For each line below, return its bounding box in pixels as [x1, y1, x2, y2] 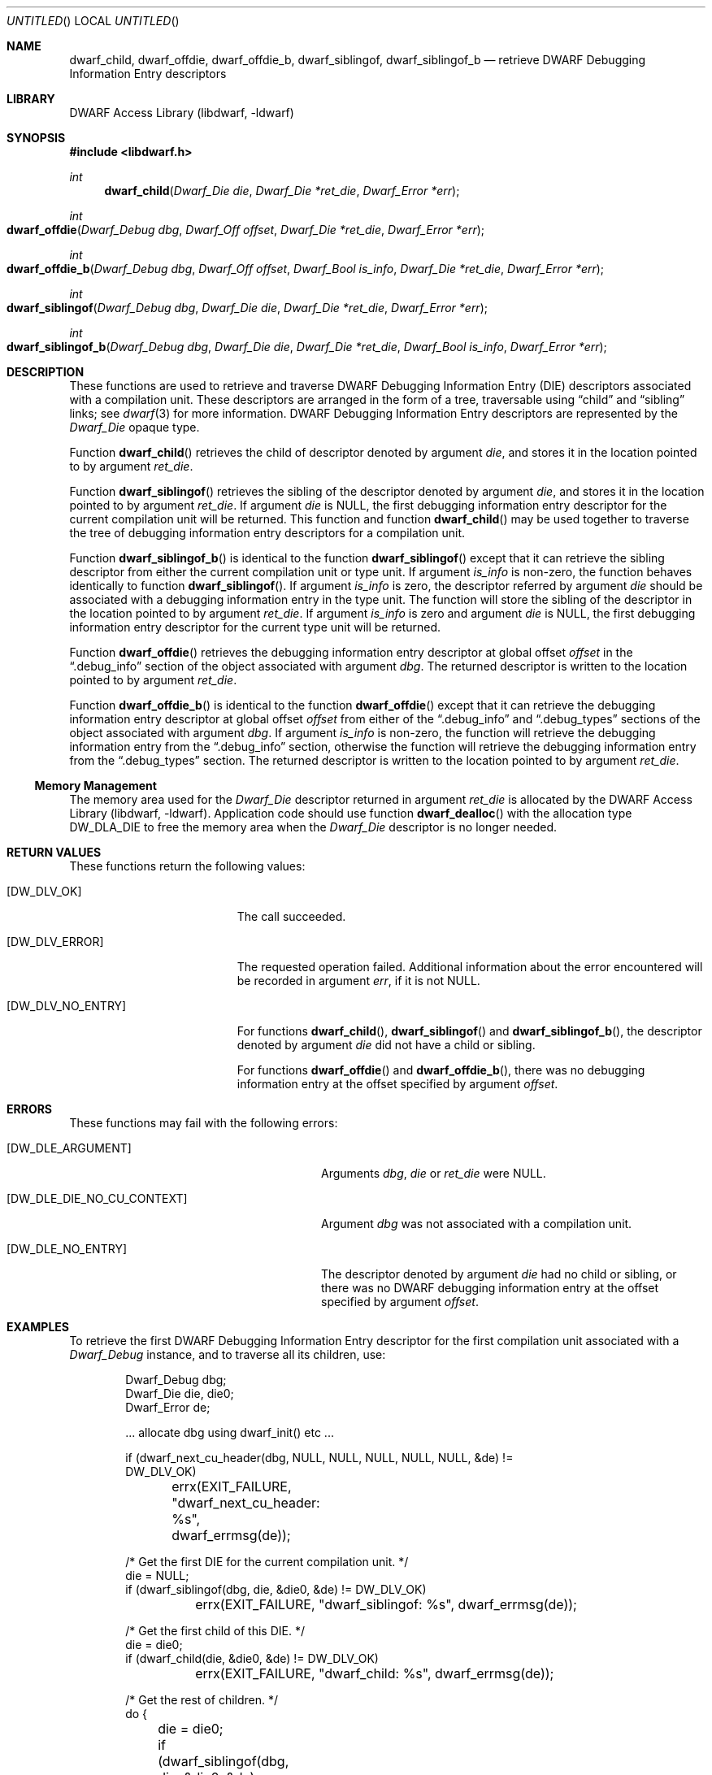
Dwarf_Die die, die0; [125, 1387, 234, 1400]
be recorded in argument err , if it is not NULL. [237, 974, 480, 987]
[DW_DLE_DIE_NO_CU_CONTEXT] [7, 1191, 188, 1205]
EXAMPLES [7, 1320, 69, 1334]
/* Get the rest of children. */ [125, 1693, 279, 1707]
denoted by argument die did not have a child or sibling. [237, 1038, 536, 1052]
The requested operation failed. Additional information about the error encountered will [237, 960, 703, 974]
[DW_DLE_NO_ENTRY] [7, 1242, 127, 1256]
